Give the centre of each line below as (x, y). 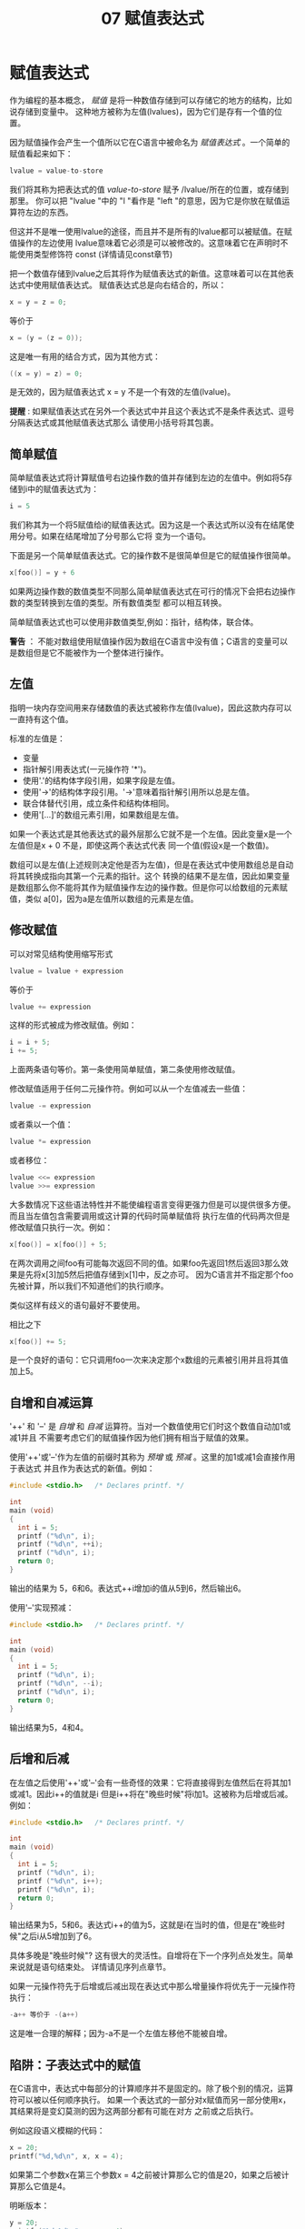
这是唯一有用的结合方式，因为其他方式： (85, 356)
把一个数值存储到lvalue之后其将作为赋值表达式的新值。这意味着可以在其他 (148, 273)
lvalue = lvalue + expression (67, 971)
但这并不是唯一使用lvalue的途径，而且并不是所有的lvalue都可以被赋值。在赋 (151, 231)
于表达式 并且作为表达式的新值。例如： (82, 1469)
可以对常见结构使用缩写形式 (61, 954)
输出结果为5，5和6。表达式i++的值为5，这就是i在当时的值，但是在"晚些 (143, 1925)
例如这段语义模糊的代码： (57, 2130)
